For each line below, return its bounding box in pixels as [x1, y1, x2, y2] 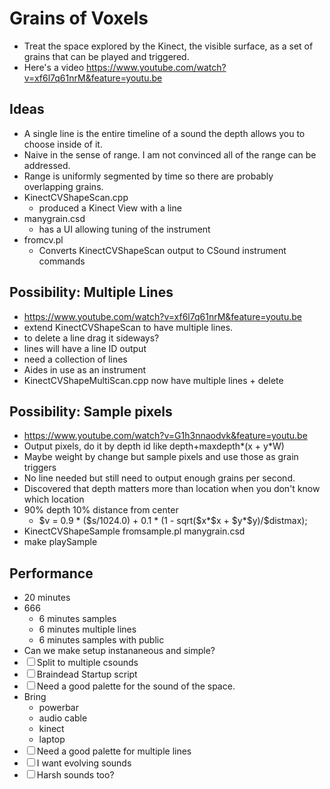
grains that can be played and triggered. [23, 50, 190, 62]
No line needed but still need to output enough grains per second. [23, 472, 296, 484]
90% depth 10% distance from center [23, 504, 179, 516]
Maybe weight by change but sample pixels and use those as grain [23, 451, 299, 463]
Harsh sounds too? [36, 769, 115, 781]
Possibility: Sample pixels [9, 403, 173, 420]
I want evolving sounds [36, 757, 132, 769]
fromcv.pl [23, 233, 64, 246]
